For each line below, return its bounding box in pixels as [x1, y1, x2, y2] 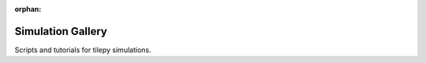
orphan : [14, 5, 42, 13]
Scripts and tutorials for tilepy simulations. [14, 45, 151, 54]
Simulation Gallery [14, 24, 108, 38]
